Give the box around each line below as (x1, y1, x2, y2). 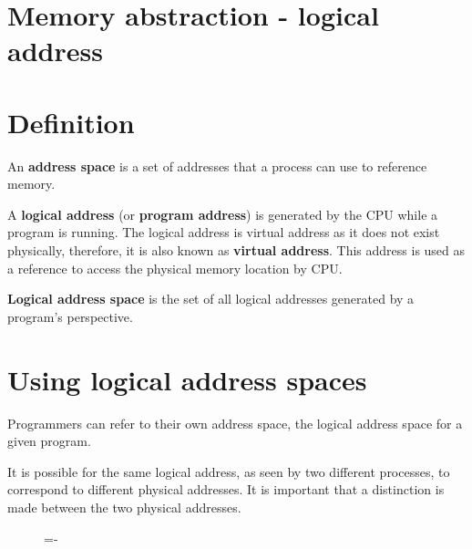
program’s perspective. (7, 306, 133, 326)
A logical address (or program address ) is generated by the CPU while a (7, 204, 438, 223)
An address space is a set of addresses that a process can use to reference (7, 156, 427, 175)
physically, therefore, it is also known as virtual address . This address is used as (7, 241, 466, 260)
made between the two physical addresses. (7, 497, 241, 516)
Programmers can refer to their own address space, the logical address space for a (7, 413, 463, 432)
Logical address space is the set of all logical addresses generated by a (7, 289, 415, 308)
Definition (7, 103, 135, 140)
